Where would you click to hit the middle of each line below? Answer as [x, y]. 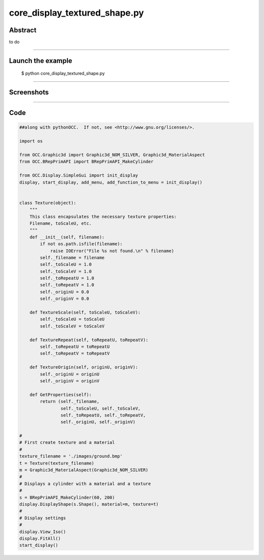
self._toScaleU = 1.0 [66, 265]
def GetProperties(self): [61, 395]
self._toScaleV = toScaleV [72, 326]
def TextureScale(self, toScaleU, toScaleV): [85, 313]
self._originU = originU [70, 374]
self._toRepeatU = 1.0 [67, 278]
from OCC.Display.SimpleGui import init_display [79, 175]
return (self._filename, [70, 402]
